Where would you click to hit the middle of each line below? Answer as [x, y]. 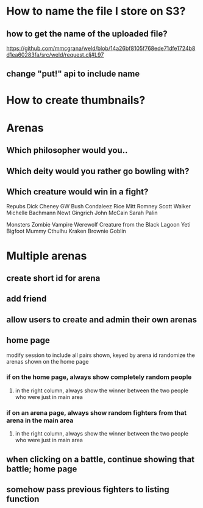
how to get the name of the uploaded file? [87, 34]
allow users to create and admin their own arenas [101, 319]
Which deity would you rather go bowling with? [98, 171]
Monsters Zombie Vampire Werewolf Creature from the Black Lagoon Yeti [98, 225]
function [23, 499]
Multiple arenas [47, 256]
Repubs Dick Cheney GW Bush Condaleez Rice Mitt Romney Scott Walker [98, 206]
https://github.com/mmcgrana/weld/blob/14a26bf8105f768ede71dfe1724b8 [101, 48]
